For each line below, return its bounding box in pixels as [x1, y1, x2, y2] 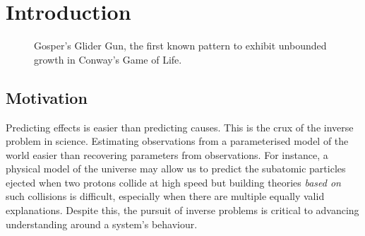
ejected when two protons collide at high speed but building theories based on [6, 175, 341, 189]
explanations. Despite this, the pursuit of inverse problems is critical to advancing [6, 203, 359, 218]
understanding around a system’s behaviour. [6, 216, 198, 231]
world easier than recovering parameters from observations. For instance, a [6, 147, 328, 162]
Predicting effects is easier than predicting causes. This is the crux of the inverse [6, 119, 354, 134]
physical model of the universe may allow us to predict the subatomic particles [6, 161, 346, 176]
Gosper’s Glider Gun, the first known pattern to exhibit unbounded [34, 38, 327, 53]
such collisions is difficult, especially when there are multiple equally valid [6, 189, 325, 203]
